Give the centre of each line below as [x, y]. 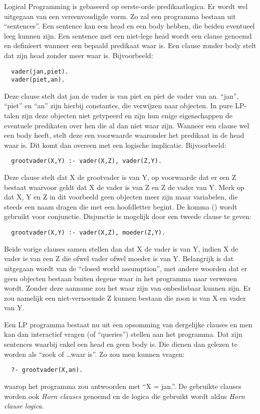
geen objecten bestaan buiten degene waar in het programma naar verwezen [120, 278]
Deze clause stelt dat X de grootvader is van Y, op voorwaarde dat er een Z [120, 177]
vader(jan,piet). [40, 71]
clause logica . [24, 406]
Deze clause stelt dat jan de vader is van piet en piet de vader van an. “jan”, [121, 95]
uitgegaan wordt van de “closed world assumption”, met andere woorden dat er [126, 268]
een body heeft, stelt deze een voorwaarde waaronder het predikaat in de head [124, 135]
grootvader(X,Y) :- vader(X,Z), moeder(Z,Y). [88, 233]
